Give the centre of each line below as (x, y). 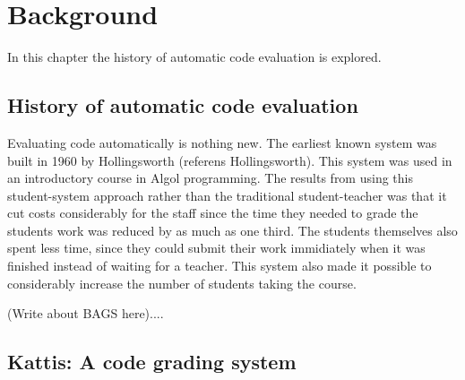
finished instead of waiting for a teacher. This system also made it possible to (220, 266)
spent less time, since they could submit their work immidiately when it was (216, 248)
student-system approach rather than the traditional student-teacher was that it (227, 195)
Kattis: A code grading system (152, 362)
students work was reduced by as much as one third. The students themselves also (232, 230)
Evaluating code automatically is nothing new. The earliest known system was (222, 142)
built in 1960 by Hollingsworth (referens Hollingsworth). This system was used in (230, 160)
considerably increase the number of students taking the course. (182, 283)
